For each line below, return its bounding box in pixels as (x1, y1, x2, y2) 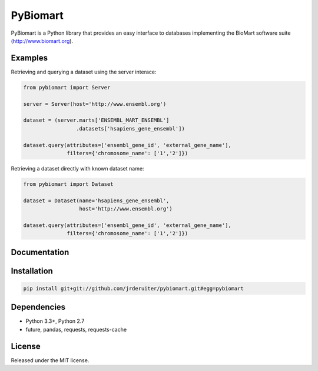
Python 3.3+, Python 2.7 (25, 317, 85, 325)
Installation (11, 266, 53, 276)
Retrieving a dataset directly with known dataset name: (11, 165, 144, 172)
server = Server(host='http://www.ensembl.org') (23, 101, 167, 107)
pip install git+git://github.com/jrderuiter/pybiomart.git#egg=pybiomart (23, 285, 244, 292)
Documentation (11, 247, 69, 257)
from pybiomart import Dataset (23, 181, 114, 188)
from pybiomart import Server (23, 84, 111, 91)
